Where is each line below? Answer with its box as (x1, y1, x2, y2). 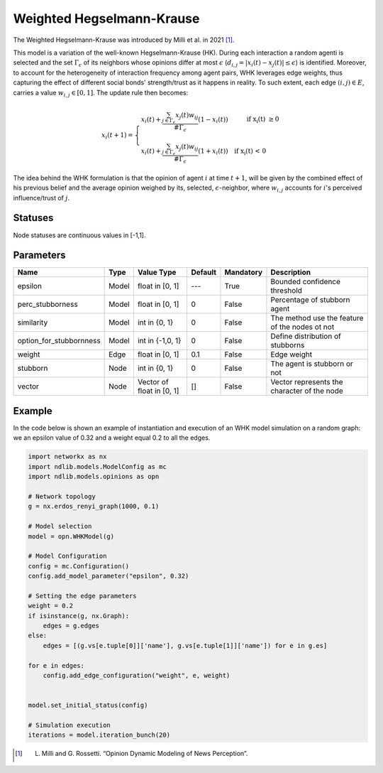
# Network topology (28, 492, 96, 500)
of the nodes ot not (270, 322, 335, 332)
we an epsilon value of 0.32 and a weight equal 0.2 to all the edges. (13, 433, 211, 442)
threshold (270, 286, 303, 296)
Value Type (137, 267, 177, 277)
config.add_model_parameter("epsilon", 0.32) (28, 572, 189, 580)
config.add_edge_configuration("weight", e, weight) (43, 671, 231, 679)
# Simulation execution (28, 721, 111, 729)
